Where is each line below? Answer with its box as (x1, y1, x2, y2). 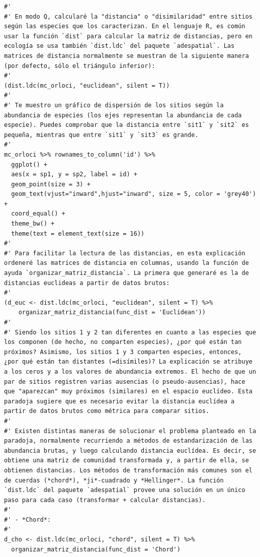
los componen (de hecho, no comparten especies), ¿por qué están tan (4, 338, 242, 346)
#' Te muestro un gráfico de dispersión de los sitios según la (4, 101, 224, 109)
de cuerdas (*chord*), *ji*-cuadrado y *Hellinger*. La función (4, 476, 224, 484)
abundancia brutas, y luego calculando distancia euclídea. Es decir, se (4, 447, 256, 454)
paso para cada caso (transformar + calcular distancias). (4, 496, 206, 504)
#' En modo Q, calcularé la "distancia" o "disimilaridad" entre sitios (4, 13, 252, 20)
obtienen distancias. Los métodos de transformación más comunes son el (4, 466, 252, 474)
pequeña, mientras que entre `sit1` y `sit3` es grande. (4, 131, 199, 138)
